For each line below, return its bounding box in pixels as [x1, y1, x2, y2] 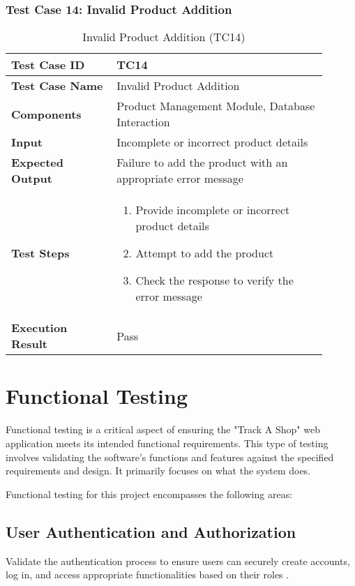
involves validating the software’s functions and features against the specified [6, 449, 334, 464]
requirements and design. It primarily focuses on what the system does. [6, 463, 311, 478]
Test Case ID [11, 57, 85, 73]
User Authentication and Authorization [6, 520, 296, 542]
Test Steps [11, 245, 70, 262]
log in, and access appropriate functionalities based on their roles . [6, 567, 289, 582]
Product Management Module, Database [116, 98, 315, 114]
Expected [11, 154, 63, 171]
